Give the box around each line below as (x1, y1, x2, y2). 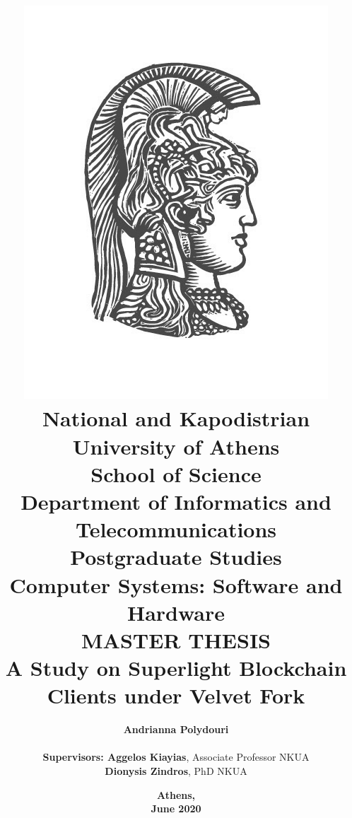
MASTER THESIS (81, 625, 271, 654)
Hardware (127, 597, 225, 626)
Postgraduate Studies (70, 542, 282, 571)
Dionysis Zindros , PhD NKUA (105, 763, 247, 778)
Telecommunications (75, 515, 277, 544)
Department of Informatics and (20, 486, 332, 515)
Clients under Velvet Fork (47, 681, 305, 710)
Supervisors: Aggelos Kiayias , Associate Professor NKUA (42, 749, 310, 764)
